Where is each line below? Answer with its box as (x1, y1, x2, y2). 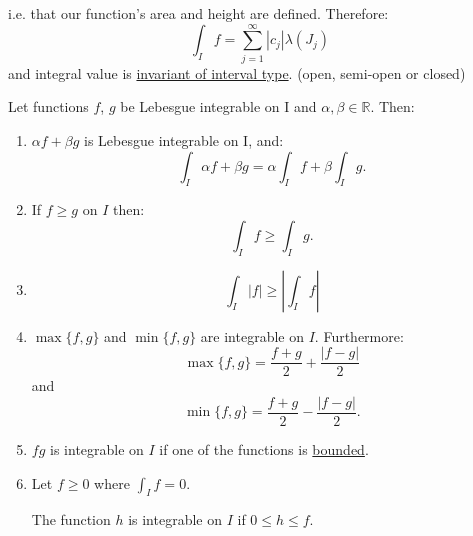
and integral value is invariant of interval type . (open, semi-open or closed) (8, 62, 466, 83)
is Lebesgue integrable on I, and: (84, 129, 284, 150)
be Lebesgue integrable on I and (120, 96, 317, 117)
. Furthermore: (314, 325, 404, 346)
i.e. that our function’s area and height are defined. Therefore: (8, 3, 389, 23)
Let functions (8, 96, 89, 117)
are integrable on (200, 325, 305, 346)
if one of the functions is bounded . (159, 439, 369, 459)
